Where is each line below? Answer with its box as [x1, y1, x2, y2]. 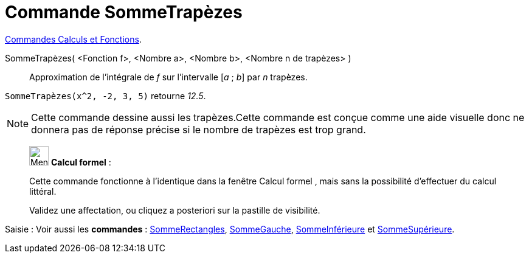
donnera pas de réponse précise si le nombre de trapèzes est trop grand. [31, 123, 366, 136]
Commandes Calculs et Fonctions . [5, 33, 142, 44]
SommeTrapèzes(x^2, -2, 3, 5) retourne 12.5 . [5, 90, 206, 101]
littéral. [29, 186, 57, 197]
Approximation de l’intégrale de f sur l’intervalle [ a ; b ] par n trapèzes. [29, 71, 308, 82]
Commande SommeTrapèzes [5, 2, 243, 23]
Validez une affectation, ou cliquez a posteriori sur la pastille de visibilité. [29, 204, 320, 215]
